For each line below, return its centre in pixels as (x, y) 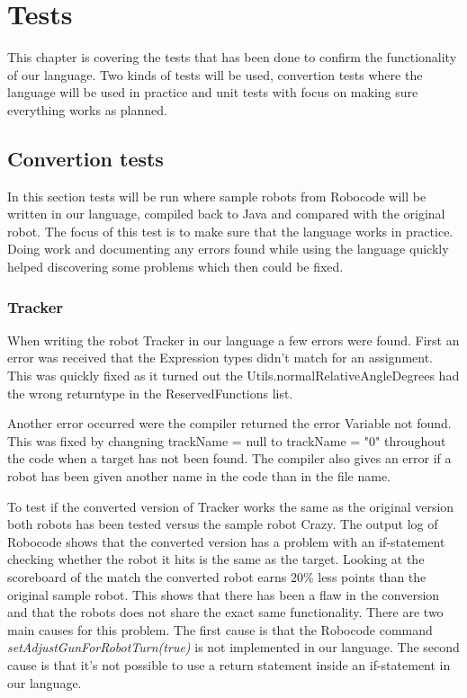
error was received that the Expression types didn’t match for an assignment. (220, 358)
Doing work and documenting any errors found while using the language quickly (228, 249)
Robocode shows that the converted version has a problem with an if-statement (226, 541)
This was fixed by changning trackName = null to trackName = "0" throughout (227, 440)
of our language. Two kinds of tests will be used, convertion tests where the (215, 74)
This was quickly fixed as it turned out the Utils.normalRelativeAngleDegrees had (233, 376)
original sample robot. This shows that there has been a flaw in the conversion (224, 594)
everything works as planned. (87, 109)
